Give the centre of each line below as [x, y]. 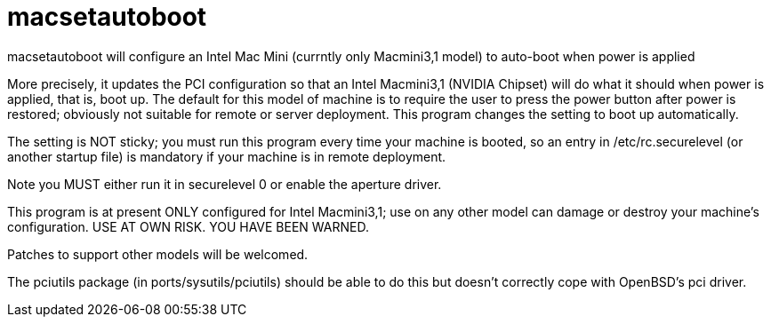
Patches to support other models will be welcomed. [158, 254]
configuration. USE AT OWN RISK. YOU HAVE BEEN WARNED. [188, 226]
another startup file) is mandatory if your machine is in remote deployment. [227, 156]
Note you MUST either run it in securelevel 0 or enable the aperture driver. [225, 184]
